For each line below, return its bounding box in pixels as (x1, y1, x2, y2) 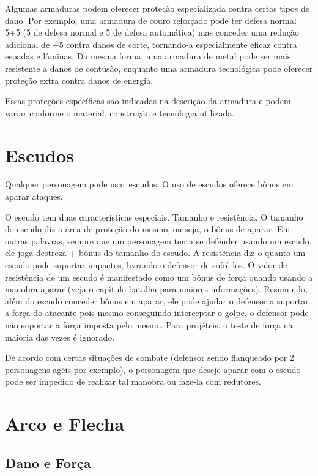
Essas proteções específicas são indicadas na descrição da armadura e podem (5, 94, 291, 107)
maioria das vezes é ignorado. (5, 330, 115, 343)
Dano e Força (5, 453, 91, 472)
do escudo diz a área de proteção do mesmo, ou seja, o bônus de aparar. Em (5, 222, 290, 235)
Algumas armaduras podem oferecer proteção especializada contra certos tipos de (5, 2, 310, 14)
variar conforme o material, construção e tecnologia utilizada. (5, 106, 235, 119)
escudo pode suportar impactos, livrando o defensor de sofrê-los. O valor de (5, 259, 287, 271)
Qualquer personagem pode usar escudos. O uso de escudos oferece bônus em (5, 178, 294, 191)
